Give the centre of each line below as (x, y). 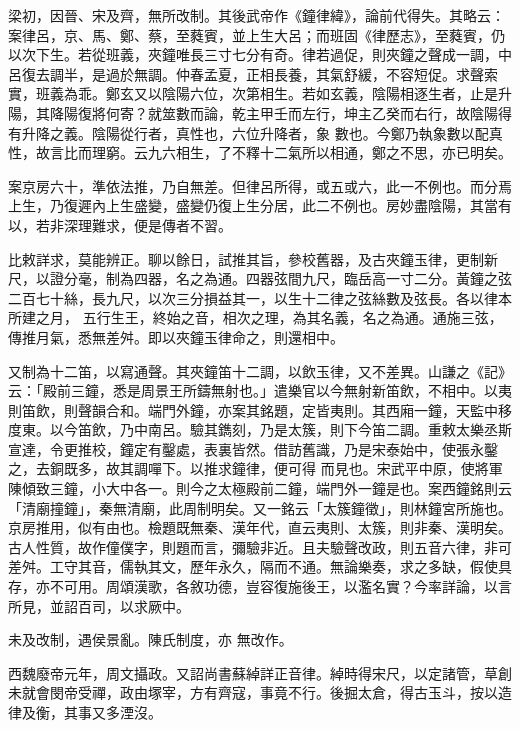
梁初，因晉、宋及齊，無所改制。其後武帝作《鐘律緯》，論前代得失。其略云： (256, 15)
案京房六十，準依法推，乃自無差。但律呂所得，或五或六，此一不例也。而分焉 (260, 185)
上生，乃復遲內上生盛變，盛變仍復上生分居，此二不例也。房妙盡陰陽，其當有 (260, 205)
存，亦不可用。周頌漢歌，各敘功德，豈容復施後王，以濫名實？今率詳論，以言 (260, 586)
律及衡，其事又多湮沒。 (85, 712)
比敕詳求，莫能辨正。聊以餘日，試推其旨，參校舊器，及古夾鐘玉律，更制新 (253, 258)
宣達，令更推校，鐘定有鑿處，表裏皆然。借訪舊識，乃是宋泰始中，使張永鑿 (253, 448)
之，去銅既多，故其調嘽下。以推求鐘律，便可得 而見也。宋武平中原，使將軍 (255, 468)
